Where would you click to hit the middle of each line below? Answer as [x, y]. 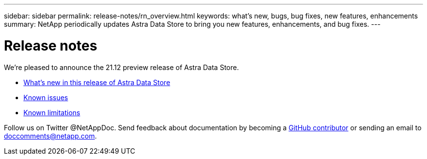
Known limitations [52, 112]
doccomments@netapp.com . [50, 136]
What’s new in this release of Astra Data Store [97, 82]
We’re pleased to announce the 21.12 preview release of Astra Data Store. [121, 67]
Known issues [46, 97]
